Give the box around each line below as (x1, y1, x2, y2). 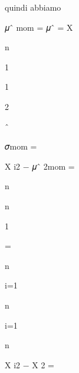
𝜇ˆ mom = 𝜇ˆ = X (5, 21, 73, 33)
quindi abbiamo (5, 1, 61, 13)
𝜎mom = (5, 140, 37, 153)
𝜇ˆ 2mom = (32, 160, 75, 172)
